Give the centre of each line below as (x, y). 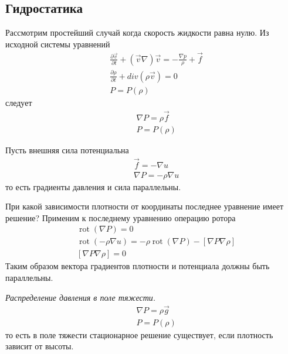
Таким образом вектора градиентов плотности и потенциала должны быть (138, 266)
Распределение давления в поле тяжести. (81, 297)
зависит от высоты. (40, 346)
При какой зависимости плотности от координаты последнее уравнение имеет (145, 206)
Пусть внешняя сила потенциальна (67, 149)
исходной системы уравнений (58, 44)
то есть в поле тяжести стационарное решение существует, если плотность (139, 334)
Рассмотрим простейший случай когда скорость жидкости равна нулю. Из (137, 32)
